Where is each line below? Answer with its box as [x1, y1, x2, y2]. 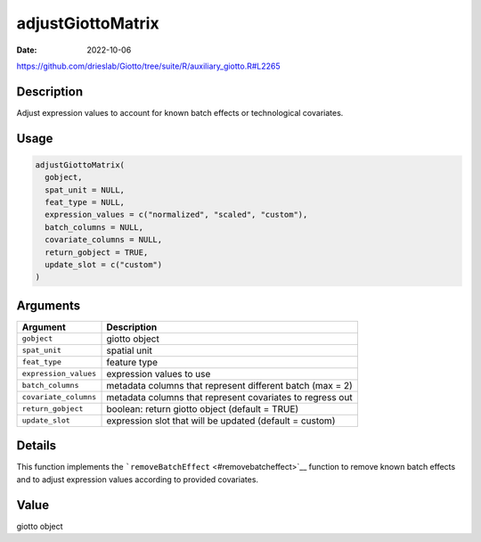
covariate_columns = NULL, [45, 234, 163, 245]
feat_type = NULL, [45, 197, 125, 208]
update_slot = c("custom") [45, 259, 163, 269]
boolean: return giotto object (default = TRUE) [106, 402, 299, 415]
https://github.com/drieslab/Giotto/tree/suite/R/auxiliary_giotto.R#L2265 [16, 61, 281, 71]
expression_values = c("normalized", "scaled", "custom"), [45, 209, 308, 220]
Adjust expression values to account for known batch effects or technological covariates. [16, 107, 344, 118]
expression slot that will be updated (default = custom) [106, 415, 336, 427]
